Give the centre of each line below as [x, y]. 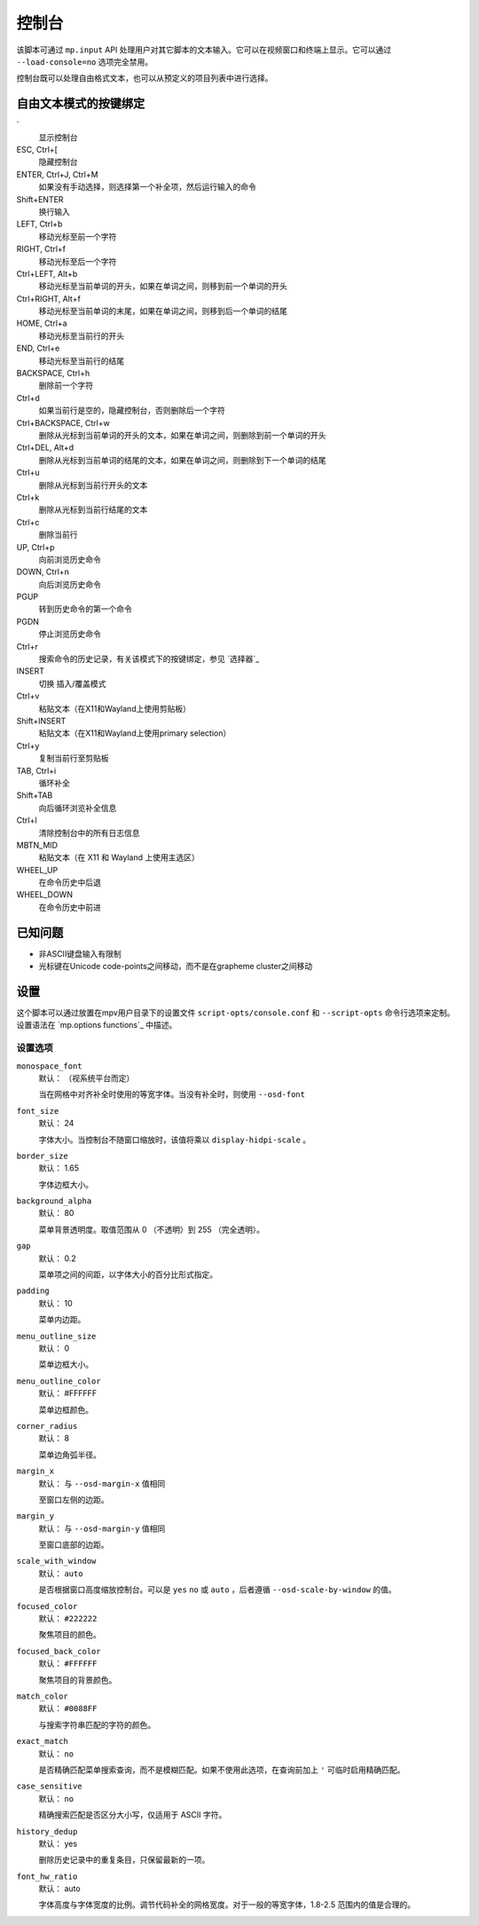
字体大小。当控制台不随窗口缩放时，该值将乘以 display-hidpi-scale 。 [175, 1140]
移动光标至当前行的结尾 [81, 360]
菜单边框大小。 [66, 1365]
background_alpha [54, 1201]
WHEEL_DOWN [44, 895]
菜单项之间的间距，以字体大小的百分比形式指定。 [128, 1274]
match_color [42, 1696]
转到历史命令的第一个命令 [85, 609]
